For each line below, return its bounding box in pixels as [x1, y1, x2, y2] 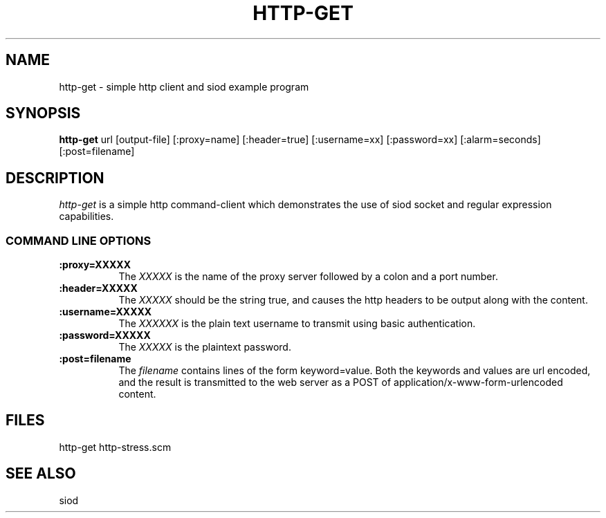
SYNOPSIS [6, 104, 81, 122]
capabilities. [59, 210, 114, 223]
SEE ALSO [6, 465, 76, 483]
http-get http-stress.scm [59, 441, 172, 453]
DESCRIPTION [6, 169, 104, 187]
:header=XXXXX [59, 282, 138, 295]
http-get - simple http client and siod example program [59, 80, 309, 93]
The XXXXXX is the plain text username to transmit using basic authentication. [118, 317, 476, 330]
